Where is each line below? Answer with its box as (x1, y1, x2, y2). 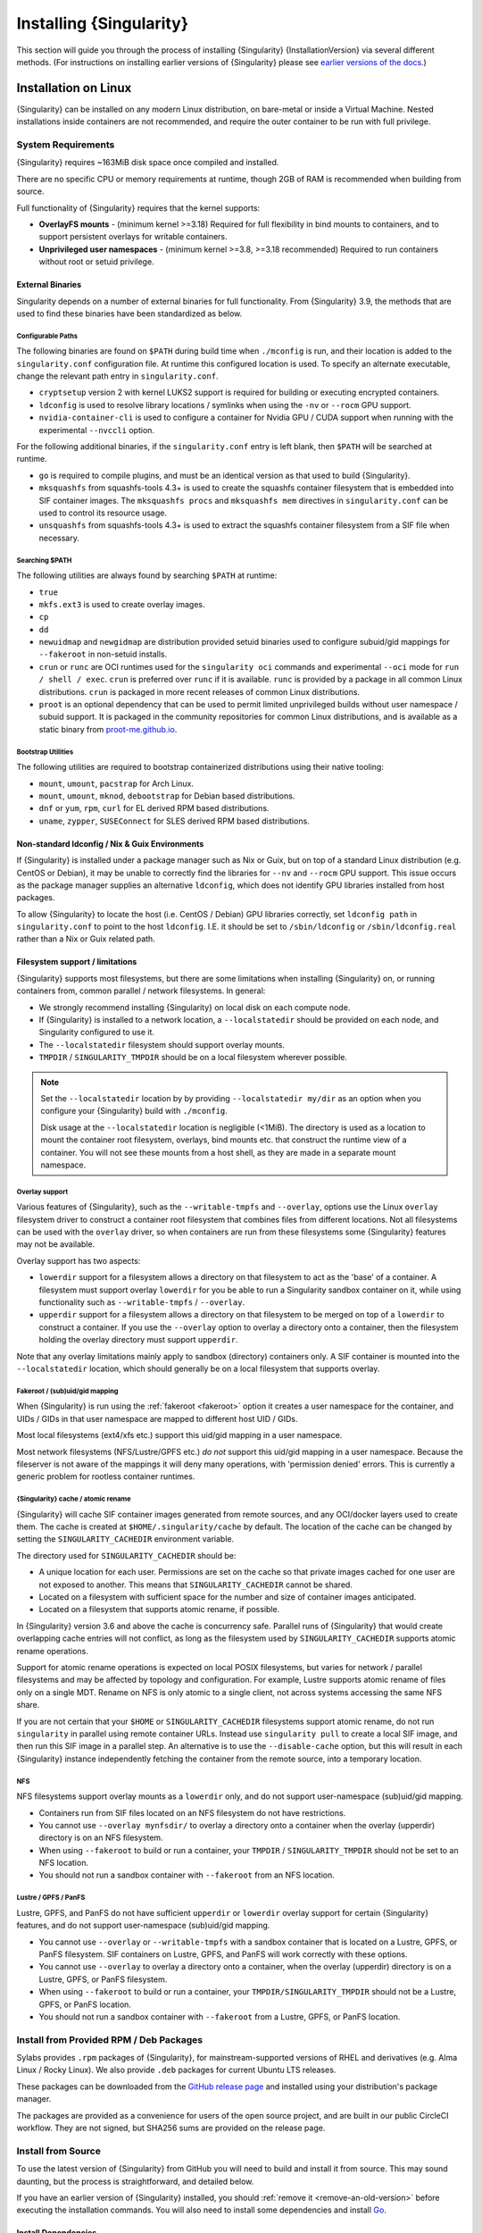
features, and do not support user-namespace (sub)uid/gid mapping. (16, 1920, 270, 1931)
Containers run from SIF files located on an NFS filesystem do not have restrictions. (38, 1807, 346, 1818)
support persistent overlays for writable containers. (38, 231, 228, 242)
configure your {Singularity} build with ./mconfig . (40, 1106, 228, 1116)
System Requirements (16, 138, 115, 151)
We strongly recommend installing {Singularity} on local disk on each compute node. (38, 1001, 351, 1013)
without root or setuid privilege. (38, 256, 155, 267)
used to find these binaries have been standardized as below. (16, 308, 243, 319)
